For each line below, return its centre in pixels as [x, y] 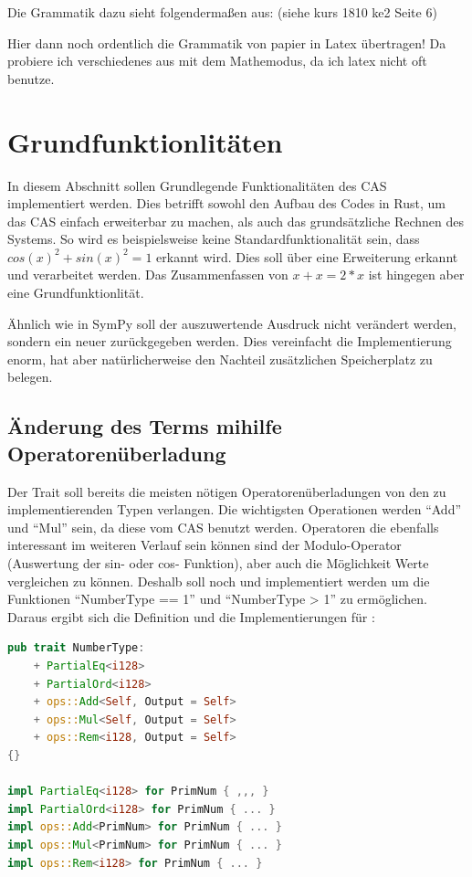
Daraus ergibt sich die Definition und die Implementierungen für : [191, 616]
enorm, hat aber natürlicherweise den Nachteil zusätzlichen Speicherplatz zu [220, 359]
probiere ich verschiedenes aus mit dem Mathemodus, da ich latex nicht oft [217, 61]
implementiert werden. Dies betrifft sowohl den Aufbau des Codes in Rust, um [226, 203]
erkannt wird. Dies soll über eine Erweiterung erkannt [307, 256]
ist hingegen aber [416, 275]
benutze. [31, 78]
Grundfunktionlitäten [145, 141]
